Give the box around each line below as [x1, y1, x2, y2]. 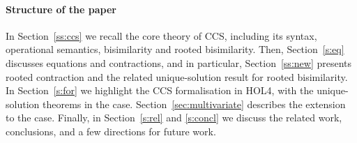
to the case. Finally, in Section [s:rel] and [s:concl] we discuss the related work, [6, 110, 342, 125]
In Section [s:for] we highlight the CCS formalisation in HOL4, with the [6, 83, 314, 98]
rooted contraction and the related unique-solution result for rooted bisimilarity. [6, 69, 348, 84]
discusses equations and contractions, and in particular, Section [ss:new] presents [6, 55, 352, 70]
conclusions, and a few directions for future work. [6, 123, 216, 138]
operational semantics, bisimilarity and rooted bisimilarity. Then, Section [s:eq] [6, 42, 344, 57]
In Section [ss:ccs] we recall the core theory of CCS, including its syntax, [6, 28, 317, 43]
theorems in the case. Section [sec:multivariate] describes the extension [42, 96, 346, 111]
